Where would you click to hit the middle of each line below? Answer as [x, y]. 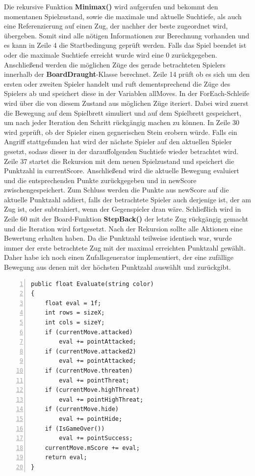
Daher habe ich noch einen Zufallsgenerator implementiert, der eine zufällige [119, 257]
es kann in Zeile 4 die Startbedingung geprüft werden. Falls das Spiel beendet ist [125, 45]
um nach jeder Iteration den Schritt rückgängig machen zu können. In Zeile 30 [122, 122]
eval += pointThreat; [94, 380]
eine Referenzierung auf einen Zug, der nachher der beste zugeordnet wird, [116, 26]
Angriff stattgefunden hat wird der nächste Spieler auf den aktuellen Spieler [118, 142]
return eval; [66, 458]
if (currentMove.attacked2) [90, 351]
